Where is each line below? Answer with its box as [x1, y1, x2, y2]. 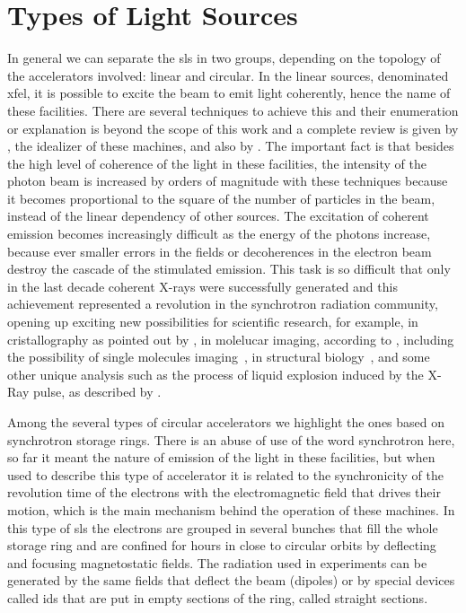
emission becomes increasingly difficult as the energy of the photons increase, [7, 224, 431, 243]
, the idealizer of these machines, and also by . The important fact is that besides [7, 136, 454, 155]
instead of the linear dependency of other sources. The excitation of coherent [7, 206, 429, 225]
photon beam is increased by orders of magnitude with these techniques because [7, 171, 448, 190]
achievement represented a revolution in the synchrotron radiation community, [7, 294, 438, 313]
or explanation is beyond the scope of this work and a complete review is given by [7, 118, 459, 137]
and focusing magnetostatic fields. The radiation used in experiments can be [7, 553, 427, 572]
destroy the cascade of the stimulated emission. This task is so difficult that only [7, 259, 451, 278]
